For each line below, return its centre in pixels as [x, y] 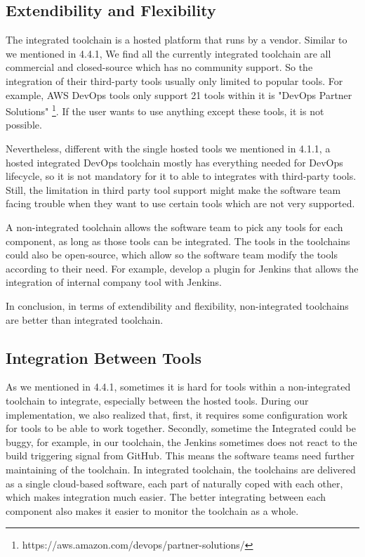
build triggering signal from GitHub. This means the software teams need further [180, 456]
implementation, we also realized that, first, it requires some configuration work [177, 414]
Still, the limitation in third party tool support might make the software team [173, 189]
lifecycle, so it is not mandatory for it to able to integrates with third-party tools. [181, 176]
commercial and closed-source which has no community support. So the [159, 67]
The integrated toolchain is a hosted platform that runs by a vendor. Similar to [177, 40]
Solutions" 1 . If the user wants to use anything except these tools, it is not [165, 110]
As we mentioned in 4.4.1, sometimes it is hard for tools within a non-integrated [178, 387]
